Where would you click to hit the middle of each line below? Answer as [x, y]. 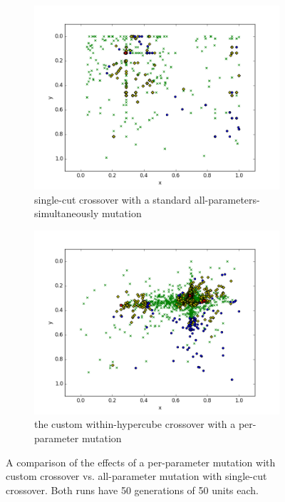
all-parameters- [227, 199]
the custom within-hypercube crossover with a [135, 424]
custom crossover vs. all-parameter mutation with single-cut [136, 476]
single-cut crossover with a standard [113, 199]
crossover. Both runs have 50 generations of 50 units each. [132, 490]
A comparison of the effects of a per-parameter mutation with [141, 462]
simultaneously [67, 213]
